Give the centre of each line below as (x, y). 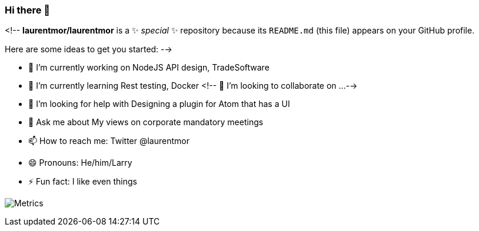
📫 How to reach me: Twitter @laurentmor (109, 141)
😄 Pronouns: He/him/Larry (80, 163)
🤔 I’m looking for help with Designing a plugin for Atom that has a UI (159, 104)
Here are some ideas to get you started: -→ (89, 49)
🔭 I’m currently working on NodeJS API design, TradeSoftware (149, 68)
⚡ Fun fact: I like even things (83, 182)
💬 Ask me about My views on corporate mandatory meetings (146, 122)
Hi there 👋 (28, 10)
